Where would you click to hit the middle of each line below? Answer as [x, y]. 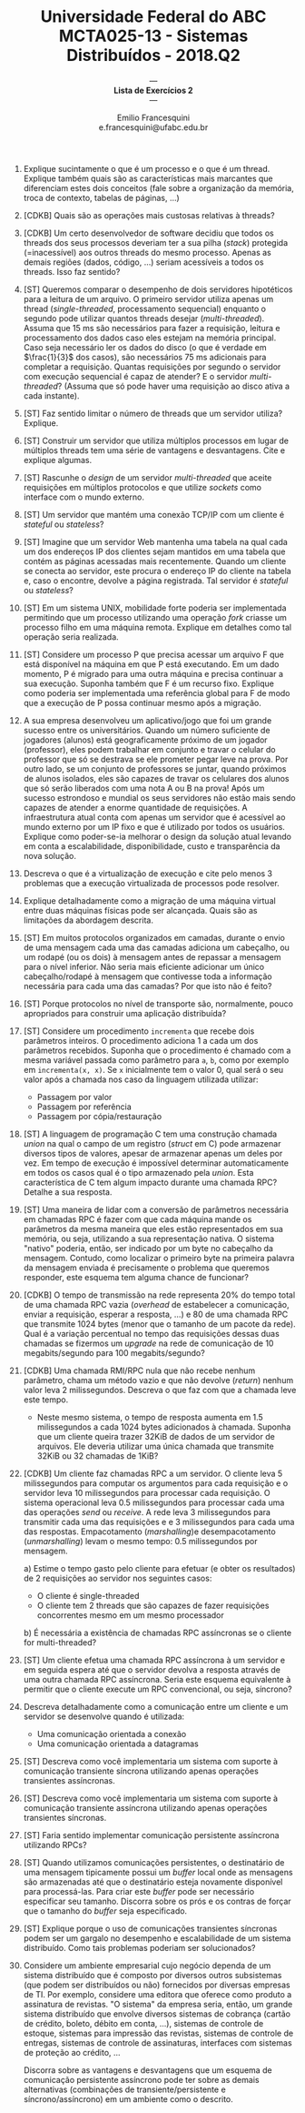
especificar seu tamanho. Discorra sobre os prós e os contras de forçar [157, 1901]
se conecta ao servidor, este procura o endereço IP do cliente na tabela [157, 571]
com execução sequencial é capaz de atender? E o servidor [135, 376]
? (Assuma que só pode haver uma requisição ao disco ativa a [173, 386]
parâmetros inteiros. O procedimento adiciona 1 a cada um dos [141, 1040]
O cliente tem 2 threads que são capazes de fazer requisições [153, 1605]
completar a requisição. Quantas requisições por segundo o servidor [152, 367]
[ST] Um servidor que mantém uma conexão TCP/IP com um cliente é [154, 514]
